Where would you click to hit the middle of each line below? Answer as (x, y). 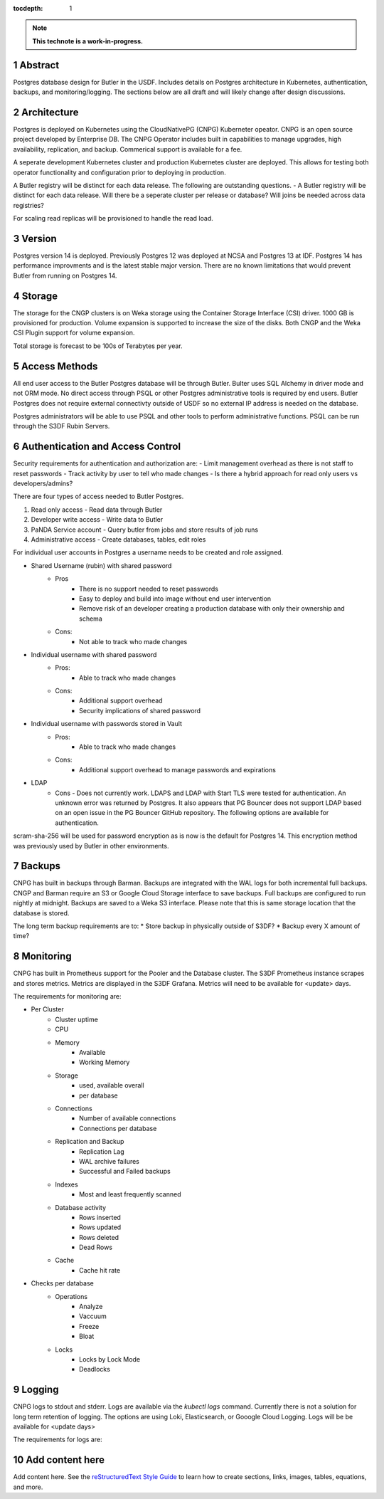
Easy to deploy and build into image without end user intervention (175, 599)
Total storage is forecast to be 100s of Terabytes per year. (98, 346)
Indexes (66, 1184)
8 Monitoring (42, 956)
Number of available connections (128, 1118)
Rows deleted (99, 1237)
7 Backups (37, 866)
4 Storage (36, 296)
